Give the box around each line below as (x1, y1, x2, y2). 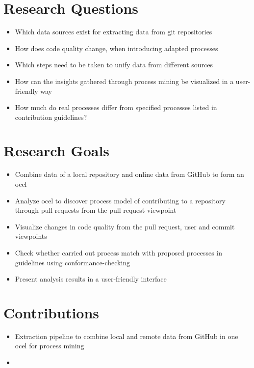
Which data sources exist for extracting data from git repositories (15, 27, 212, 37)
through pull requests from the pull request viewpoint (15, 205, 177, 215)
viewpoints (15, 231, 47, 241)
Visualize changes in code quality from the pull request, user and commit (15, 221, 235, 231)
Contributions (3, 302, 100, 322)
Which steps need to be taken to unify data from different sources (15, 59, 213, 70)
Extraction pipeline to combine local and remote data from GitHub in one (15, 331, 238, 341)
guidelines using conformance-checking (15, 257, 130, 267)
